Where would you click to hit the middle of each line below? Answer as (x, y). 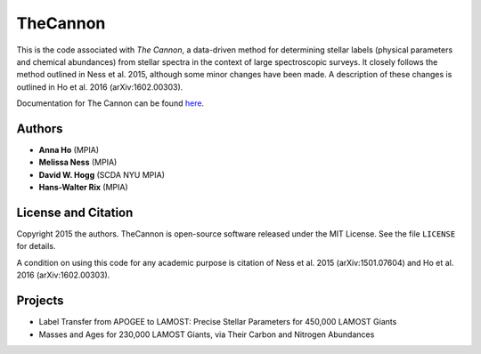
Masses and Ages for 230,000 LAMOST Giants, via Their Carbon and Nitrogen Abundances (207, 334)
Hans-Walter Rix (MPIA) (83, 188)
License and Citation (75, 213)
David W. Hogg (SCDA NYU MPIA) (102, 174)
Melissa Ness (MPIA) (78, 162)
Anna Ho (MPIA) (69, 150)
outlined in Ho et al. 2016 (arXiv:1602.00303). (100, 87)
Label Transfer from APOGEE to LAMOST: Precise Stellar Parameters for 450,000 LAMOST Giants (218, 322)
